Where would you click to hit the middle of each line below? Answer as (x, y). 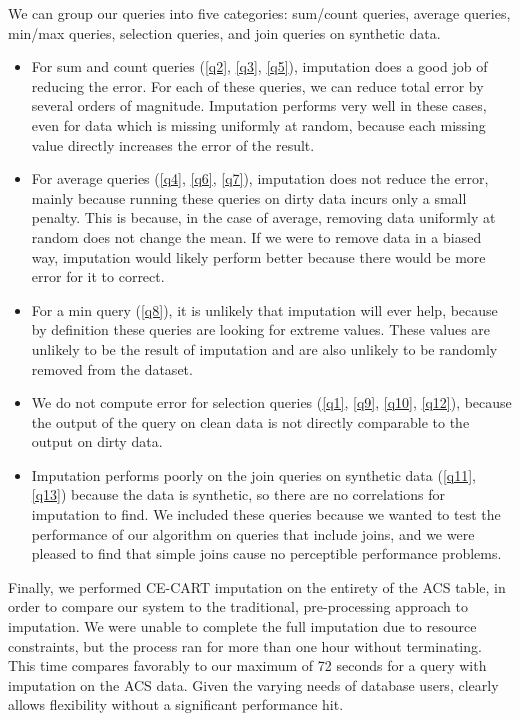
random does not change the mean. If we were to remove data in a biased (256, 236)
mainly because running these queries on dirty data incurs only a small (249, 197)
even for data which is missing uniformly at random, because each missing (258, 124)
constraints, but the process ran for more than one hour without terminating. (245, 645)
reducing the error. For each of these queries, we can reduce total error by (257, 85)
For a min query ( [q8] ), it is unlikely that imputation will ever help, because (264, 309)
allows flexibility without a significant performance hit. (176, 704)
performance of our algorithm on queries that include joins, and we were (253, 533)
